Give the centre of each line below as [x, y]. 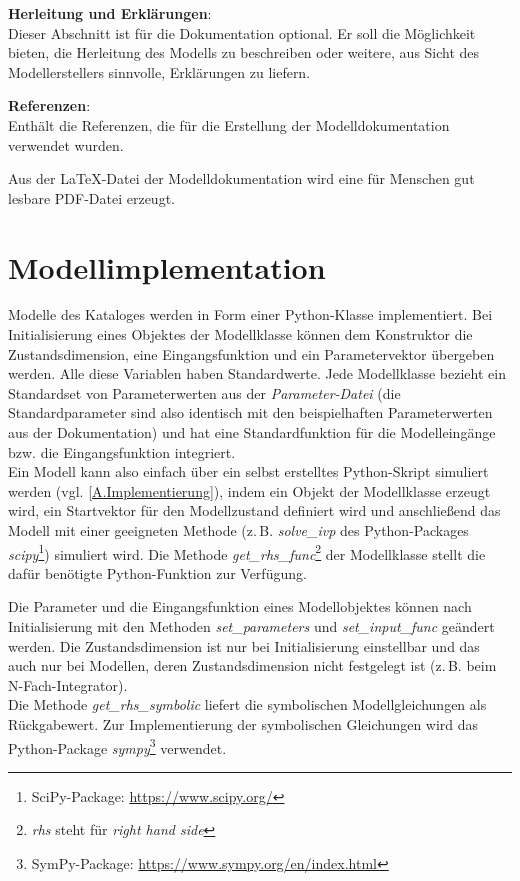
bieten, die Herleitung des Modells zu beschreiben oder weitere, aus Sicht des [244, 52]
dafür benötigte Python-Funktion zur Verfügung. [157, 572]
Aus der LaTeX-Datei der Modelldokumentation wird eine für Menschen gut [241, 178]
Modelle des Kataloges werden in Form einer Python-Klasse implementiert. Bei [250, 314]
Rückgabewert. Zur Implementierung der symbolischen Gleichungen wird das [243, 724]
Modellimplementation [167, 266]
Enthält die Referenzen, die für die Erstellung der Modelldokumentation [229, 124]
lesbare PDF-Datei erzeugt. [91, 197]
